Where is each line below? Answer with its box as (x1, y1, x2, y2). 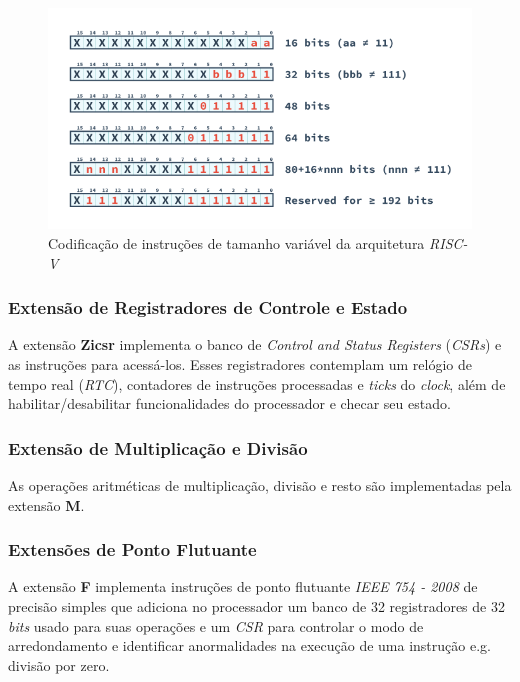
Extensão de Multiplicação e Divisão (8, 435, 308, 460)
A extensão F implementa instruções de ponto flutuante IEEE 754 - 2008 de (8, 576, 478, 597)
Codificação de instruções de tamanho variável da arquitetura (48, 233, 425, 254)
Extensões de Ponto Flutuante (8, 537, 257, 562)
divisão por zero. (8, 654, 110, 675)
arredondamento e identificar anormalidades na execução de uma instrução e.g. (8, 635, 491, 656)
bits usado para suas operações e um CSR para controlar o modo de (8, 615, 424, 636)
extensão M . (8, 494, 85, 515)
